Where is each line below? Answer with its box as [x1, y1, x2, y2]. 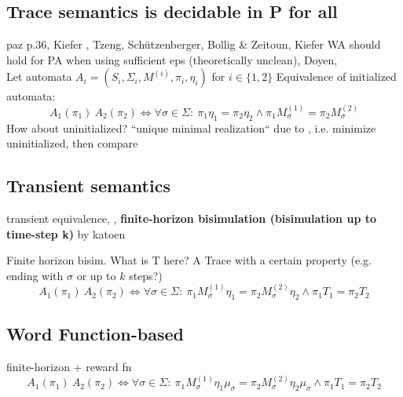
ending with [6, 267, 64, 283]
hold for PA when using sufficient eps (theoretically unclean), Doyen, [6, 51, 338, 67]
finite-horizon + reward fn [6, 359, 132, 375]
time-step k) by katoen [6, 225, 126, 242]
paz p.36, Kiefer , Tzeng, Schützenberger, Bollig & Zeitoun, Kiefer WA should [6, 36, 381, 53]
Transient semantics [6, 173, 170, 198]
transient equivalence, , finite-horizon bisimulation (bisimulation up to [6, 209, 376, 226]
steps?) [129, 267, 163, 283]
